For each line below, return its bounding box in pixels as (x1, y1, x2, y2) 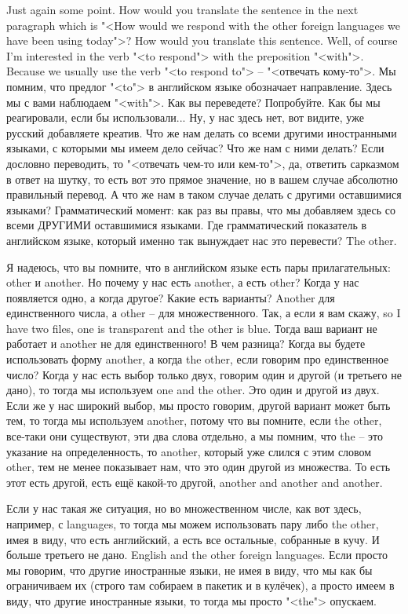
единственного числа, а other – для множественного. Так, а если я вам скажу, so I (6, 305, 401, 321)
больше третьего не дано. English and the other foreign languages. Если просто (6, 546, 388, 563)
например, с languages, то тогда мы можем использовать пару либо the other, (6, 516, 379, 532)
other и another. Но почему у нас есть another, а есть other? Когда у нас (6, 274, 359, 291)
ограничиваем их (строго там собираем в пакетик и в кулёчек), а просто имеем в (6, 577, 395, 594)
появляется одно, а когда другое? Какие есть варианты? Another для (6, 289, 335, 305)
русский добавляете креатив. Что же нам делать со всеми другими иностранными (6, 124, 397, 141)
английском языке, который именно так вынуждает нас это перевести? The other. (6, 232, 397, 248)
